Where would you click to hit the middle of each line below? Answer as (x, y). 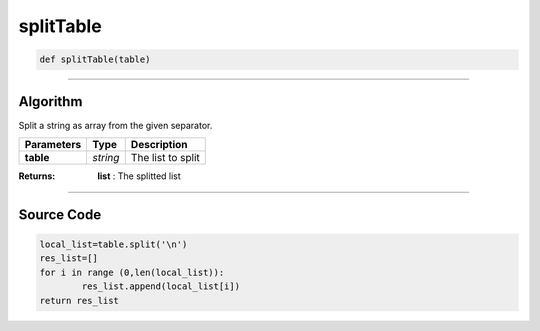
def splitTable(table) (95, 59)
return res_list (79, 300)
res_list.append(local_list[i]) (160, 286)
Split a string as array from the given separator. (115, 125)
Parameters (53, 145)
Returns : (37, 176)
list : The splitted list (139, 176)
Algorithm (50, 101)
